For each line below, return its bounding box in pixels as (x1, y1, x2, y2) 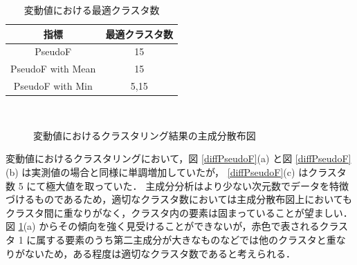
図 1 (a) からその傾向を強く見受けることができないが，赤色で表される (6, 219, 320, 233)
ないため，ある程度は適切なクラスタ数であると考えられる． (24, 246, 295, 260)
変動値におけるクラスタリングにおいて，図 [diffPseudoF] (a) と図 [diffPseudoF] (6, 151, 351, 166)
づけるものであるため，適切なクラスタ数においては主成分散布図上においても (6, 192, 353, 206)
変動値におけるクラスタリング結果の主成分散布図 (33, 128, 256, 142)
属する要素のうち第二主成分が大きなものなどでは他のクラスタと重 (36, 232, 336, 246)
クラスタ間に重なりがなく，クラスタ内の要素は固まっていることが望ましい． (6, 205, 353, 219)
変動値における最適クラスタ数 (24, 3, 160, 17)
